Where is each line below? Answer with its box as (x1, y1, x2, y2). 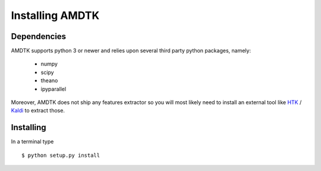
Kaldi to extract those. (11, 107, 65, 114)
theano (40, 77, 58, 84)
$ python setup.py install (21, 151, 100, 159)
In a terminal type (11, 138, 54, 145)
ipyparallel (40, 85, 67, 92)
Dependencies (11, 31, 67, 41)
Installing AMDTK (11, 9, 100, 22)
